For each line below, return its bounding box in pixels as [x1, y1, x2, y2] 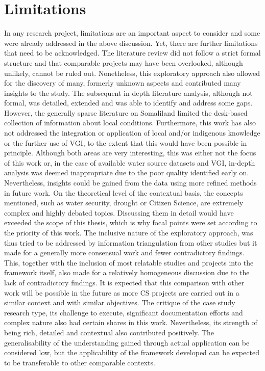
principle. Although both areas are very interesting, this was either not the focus [4, 147, 256, 158]
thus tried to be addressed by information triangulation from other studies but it [4, 237, 257, 248]
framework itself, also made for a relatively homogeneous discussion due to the [4, 267, 250, 278]
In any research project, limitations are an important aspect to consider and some [4, 28, 260, 38]
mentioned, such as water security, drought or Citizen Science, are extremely [4, 197, 244, 208]
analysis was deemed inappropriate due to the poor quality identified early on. [4, 167, 249, 178]
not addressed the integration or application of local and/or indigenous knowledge [4, 127, 260, 138]
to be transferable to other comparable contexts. [4, 357, 155, 367]
